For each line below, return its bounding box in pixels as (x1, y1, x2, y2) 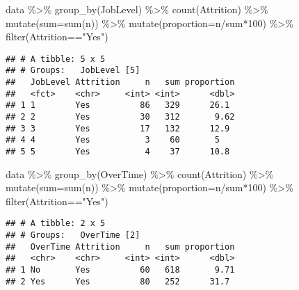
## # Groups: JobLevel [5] (6, 65, 140, 76)
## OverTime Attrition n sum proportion (6, 241, 235, 252)
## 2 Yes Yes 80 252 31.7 (6, 276, 230, 287)
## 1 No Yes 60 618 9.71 (6, 265, 235, 275)
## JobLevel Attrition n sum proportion (6, 77, 235, 88)
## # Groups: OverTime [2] (6, 230, 140, 241)
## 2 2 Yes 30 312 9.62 (6, 112, 235, 122)
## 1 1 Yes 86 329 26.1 (6, 100, 230, 111)
